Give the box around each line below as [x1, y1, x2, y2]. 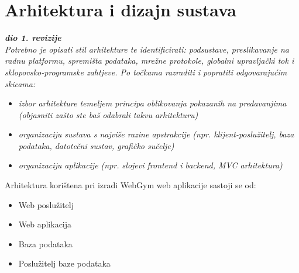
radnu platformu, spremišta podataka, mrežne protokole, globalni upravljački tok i [5, 54, 294, 67]
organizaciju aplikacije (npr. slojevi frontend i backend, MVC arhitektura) [18, 159, 283, 171]
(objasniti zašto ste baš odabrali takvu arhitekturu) [18, 108, 198, 120]
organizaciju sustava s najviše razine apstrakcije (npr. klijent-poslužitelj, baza [18, 128, 294, 140]
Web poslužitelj [18, 198, 74, 210]
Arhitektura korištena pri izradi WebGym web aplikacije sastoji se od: [5, 179, 256, 191]
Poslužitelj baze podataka [18, 257, 111, 269]
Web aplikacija [18, 218, 72, 230]
